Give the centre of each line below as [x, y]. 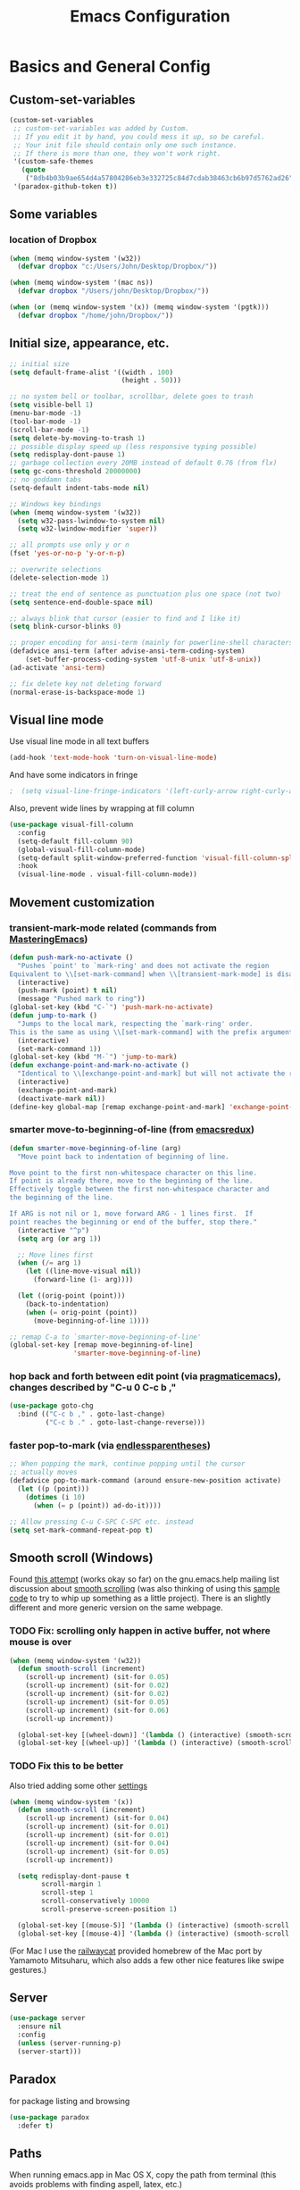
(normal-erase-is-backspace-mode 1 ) [77, 692]
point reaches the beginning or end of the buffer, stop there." [133, 1222]
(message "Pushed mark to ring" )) [81, 999]
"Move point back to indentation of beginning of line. [123, 1157]
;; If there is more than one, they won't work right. [117, 154]
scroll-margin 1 [71, 1885]
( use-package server [48, 2019]
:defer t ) [35, 2126]
